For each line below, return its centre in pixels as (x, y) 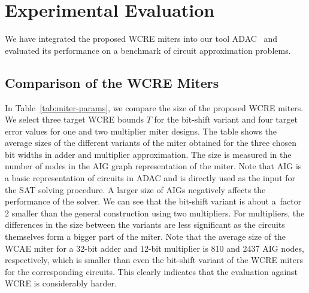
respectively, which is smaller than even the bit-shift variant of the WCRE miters (154, 260)
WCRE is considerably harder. (61, 283)
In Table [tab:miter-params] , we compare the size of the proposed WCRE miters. (154, 107)
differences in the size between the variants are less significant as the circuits (145, 225)
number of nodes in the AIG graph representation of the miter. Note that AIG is (153, 166)
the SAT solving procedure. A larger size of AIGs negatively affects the (135, 189)
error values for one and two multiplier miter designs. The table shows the (141, 131)
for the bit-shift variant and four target (226, 119)
